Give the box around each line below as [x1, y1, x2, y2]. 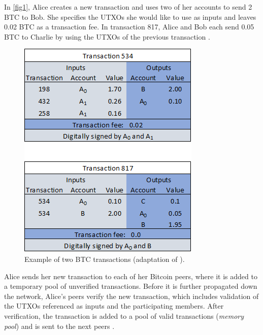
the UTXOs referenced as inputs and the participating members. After [4, 300, 224, 311]
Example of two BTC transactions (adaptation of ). [24, 253, 185, 264]
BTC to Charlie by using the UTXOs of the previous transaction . [4, 31, 210, 42]
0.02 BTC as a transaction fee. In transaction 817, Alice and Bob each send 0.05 [4, 21, 254, 32]
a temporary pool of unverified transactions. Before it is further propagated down [4, 281, 257, 291]
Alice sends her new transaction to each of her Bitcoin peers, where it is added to [4, 271, 257, 281]
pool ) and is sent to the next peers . [4, 320, 115, 331]
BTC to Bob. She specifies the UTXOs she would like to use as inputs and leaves [4, 11, 256, 22]
